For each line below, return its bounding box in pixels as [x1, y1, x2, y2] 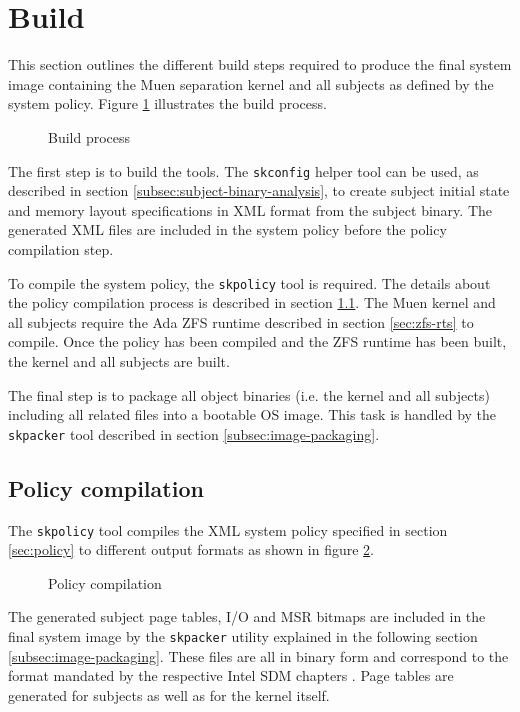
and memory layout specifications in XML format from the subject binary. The [8, 199, 492, 220]
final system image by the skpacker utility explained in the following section [8, 626, 478, 647]
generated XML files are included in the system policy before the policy [8, 219, 447, 240]
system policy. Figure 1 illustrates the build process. [8, 93, 327, 114]
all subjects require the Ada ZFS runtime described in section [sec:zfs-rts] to [8, 311, 474, 332]
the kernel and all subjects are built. [8, 350, 230, 371]
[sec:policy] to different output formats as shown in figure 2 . [8, 539, 375, 560]
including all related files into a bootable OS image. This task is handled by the [8, 404, 497, 425]
